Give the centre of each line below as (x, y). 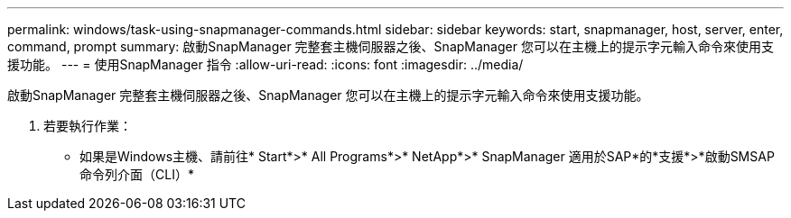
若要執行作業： (88, 126)
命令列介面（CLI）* (137, 174)
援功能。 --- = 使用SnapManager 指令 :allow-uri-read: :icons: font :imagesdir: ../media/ (265, 64)
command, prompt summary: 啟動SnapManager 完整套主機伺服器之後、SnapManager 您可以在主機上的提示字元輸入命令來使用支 (391, 46)
